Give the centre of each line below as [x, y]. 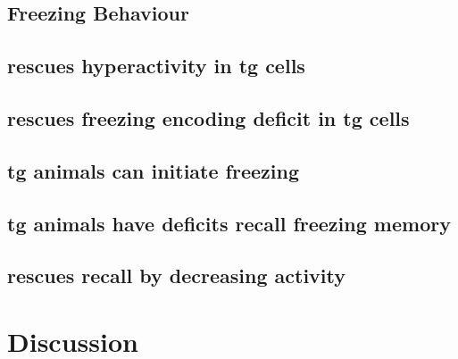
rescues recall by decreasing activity [177, 276]
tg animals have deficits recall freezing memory [229, 223]
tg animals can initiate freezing [153, 170]
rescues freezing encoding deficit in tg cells [208, 117]
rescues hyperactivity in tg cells [156, 66]
